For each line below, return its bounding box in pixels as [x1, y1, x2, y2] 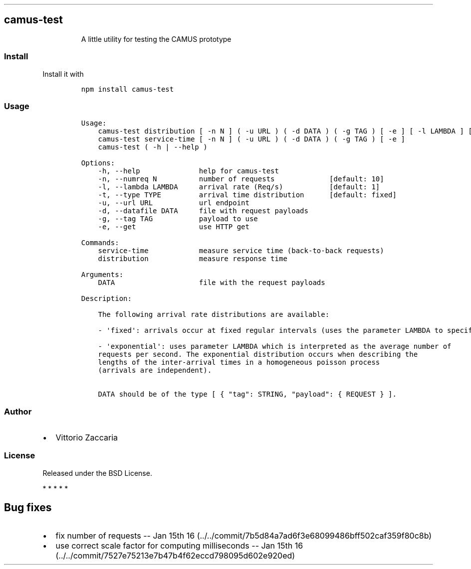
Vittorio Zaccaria [55, 432, 118, 443]
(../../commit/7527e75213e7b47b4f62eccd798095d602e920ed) [55, 550, 295, 561]
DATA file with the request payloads [98, 279, 325, 287]
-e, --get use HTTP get [98, 223, 249, 231]
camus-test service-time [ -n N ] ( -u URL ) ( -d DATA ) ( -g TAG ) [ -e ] [98, 135, 405, 143]
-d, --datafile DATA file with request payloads [98, 207, 308, 215]
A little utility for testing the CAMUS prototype [81, 34, 232, 43]
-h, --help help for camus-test [98, 167, 279, 175]
